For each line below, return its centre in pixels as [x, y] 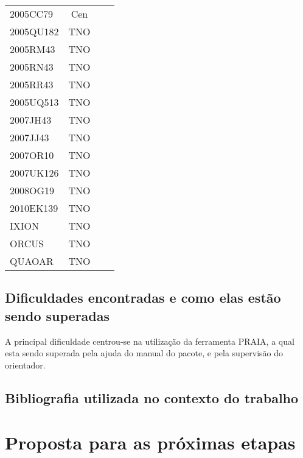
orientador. [25, 365]
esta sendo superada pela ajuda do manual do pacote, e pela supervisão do [144, 353]
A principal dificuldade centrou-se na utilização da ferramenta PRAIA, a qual [150, 341]
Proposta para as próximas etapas [150, 442]
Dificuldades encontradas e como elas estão [143, 298]
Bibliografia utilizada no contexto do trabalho [152, 397]
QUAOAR [32, 261]
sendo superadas [57, 315]
